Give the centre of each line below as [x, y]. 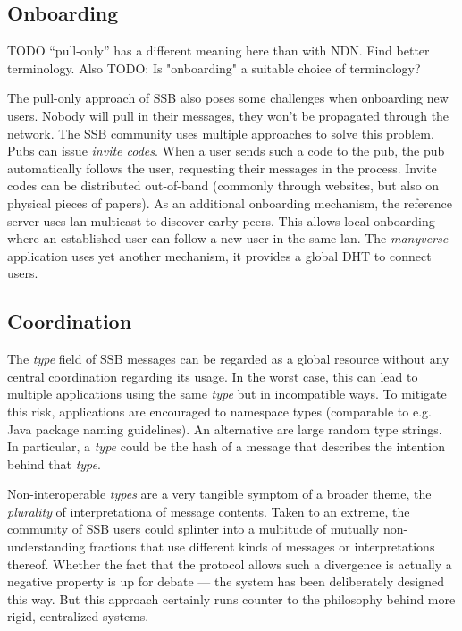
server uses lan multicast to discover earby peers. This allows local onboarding [221, 220]
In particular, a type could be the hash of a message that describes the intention [226, 446]
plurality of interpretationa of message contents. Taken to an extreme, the [209, 511]
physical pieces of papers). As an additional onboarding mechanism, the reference [230, 202]
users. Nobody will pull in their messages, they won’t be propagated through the [228, 115]
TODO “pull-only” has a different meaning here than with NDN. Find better [218, 50]
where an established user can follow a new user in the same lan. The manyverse [228, 238]
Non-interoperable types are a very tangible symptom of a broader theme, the [219, 494]
